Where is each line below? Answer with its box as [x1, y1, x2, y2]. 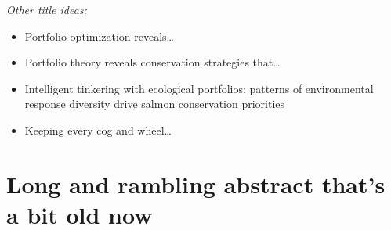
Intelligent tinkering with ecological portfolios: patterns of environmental [24, 80, 374, 96]
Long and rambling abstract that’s [6, 167, 386, 199]
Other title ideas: [6, 2, 87, 17]
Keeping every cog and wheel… [24, 121, 172, 138]
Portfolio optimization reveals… [24, 27, 174, 44]
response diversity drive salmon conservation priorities [24, 95, 285, 112]
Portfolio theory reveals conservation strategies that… [24, 54, 281, 70]
